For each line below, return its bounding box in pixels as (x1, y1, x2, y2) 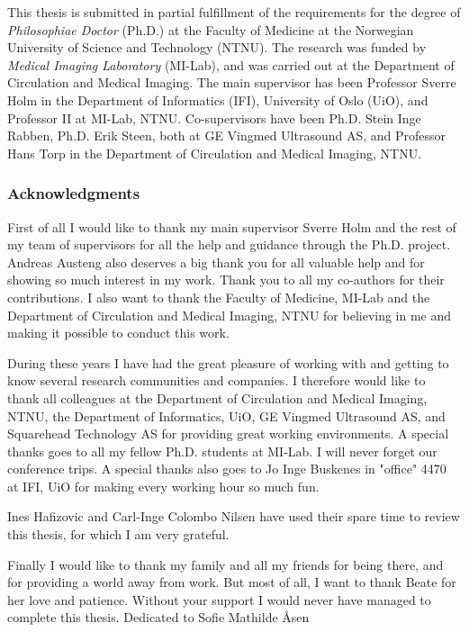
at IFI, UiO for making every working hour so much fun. (7, 476, 320, 495)
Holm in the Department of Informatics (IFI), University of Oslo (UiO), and (7, 90, 428, 109)
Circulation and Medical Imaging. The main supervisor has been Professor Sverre (7, 73, 456, 92)
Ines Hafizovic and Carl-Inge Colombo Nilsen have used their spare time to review (7, 507, 460, 526)
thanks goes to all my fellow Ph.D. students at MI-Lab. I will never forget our (7, 441, 437, 460)
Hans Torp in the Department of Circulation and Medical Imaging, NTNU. (7, 143, 422, 162)
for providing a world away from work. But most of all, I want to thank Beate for (7, 573, 456, 591)
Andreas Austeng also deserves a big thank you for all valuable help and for (7, 252, 425, 271)
